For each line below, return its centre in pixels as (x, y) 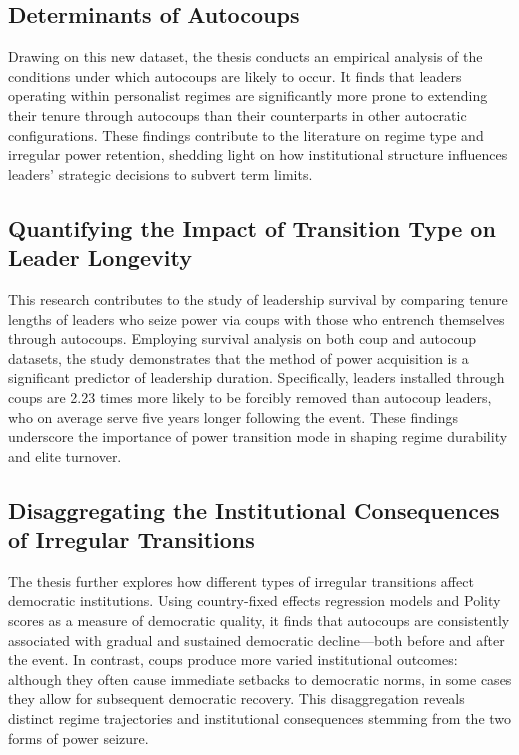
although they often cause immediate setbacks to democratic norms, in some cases (260, 678)
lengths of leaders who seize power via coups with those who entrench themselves (256, 318)
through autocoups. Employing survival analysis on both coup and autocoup (242, 338)
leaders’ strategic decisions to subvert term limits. (160, 173)
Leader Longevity (100, 257)
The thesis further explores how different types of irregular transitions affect (241, 580)
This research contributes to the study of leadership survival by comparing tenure (258, 298)
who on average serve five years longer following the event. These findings (233, 416)
